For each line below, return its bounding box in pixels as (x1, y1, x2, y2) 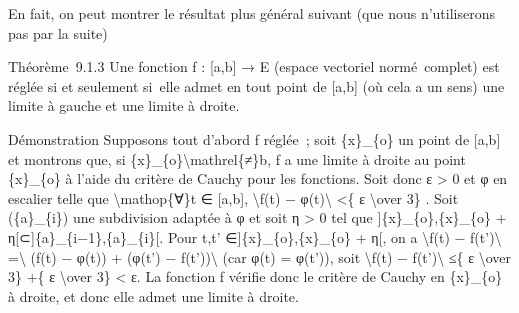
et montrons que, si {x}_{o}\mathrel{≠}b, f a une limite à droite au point (8, 148, 466, 169)
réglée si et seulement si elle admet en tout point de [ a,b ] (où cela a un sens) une (8, 75, 505, 96)
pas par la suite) (8, 22, 108, 43)
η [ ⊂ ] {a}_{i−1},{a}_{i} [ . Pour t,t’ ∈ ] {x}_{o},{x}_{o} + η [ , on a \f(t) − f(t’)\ (8, 226, 502, 247)
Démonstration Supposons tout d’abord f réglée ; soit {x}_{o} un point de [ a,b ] (8, 128, 501, 149)
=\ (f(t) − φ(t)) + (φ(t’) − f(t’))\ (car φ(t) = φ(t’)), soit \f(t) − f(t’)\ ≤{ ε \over (8, 246, 511, 267)
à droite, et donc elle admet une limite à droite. (8, 285, 299, 306)
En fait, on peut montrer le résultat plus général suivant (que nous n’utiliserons (8, 3, 496, 23)
